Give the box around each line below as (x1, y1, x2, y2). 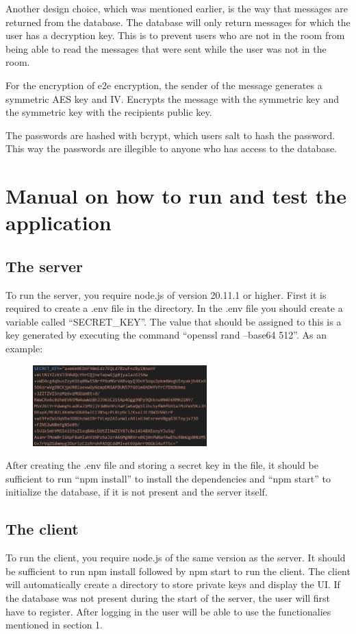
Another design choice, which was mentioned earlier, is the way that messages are (5, 1, 348, 15)
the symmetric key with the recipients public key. (5, 105, 212, 119)
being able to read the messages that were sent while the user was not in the (5, 41, 327, 56)
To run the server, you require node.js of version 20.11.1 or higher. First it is (5, 287, 327, 302)
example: (5, 341, 43, 356)
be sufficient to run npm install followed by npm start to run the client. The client (5, 563, 351, 578)
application (5, 208, 112, 236)
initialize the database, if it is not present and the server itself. (5, 485, 268, 499)
